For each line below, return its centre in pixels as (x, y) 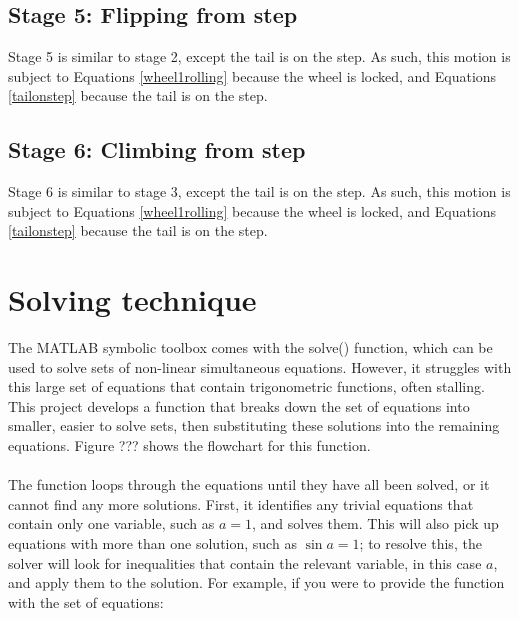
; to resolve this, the (420, 543)
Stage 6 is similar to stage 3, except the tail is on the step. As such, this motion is (259, 191)
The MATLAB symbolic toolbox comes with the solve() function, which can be (250, 347)
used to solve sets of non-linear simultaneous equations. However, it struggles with (260, 366)
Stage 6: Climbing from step (157, 149)
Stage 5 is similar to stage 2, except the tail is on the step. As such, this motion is (259, 56)
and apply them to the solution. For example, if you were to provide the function (256, 582)
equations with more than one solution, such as (152, 543)
